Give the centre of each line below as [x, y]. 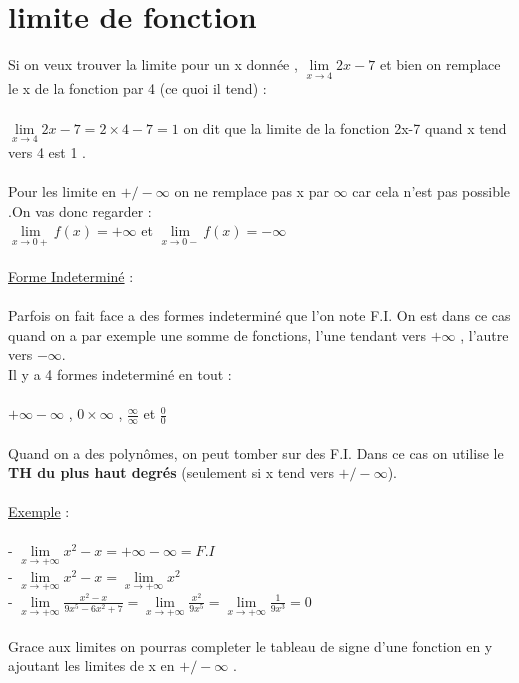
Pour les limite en [62, 190]
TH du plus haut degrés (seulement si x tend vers [171, 472]
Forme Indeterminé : [71, 275]
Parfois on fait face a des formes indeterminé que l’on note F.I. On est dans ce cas [259, 315]
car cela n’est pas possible [431, 190]
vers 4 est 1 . [47, 151]
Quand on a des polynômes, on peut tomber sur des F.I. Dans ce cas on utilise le [256, 452]
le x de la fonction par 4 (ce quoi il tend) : [137, 88]
